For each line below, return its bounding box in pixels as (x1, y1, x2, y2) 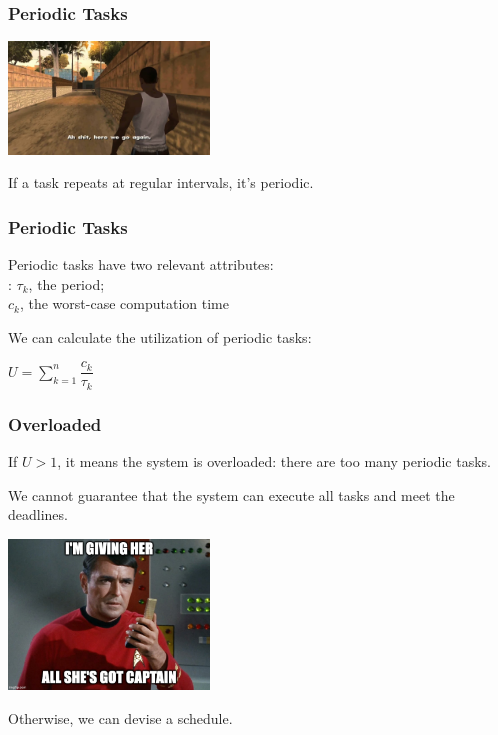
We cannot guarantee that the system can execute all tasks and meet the (8, 484, 455, 505)
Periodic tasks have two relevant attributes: (8, 254, 274, 275)
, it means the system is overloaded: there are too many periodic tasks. (57, 451, 492, 472)
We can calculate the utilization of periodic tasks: (8, 326, 312, 347)
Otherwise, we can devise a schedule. (8, 707, 233, 728)
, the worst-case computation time (19, 293, 229, 314)
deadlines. (8, 504, 68, 525)
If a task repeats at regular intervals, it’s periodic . (8, 172, 314, 193)
